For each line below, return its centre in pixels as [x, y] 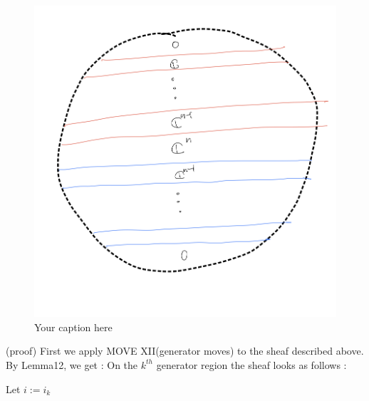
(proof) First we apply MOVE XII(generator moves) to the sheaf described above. [185, 351]
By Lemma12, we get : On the [72, 364]
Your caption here [73, 327]
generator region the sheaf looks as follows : [251, 364]
